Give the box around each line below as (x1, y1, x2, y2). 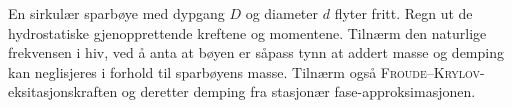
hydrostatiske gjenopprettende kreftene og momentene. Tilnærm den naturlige (8, 22, 487, 43)
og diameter (245, 3, 319, 23)
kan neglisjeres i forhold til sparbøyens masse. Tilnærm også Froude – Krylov (8, 61, 480, 82)
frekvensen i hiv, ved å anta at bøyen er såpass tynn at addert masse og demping (8, 42, 504, 63)
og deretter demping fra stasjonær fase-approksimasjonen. (121, 81, 476, 102)
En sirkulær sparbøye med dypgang (8, 3, 225, 23)
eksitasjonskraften (8, 81, 118, 102)
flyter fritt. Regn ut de (334, 3, 473, 23)
